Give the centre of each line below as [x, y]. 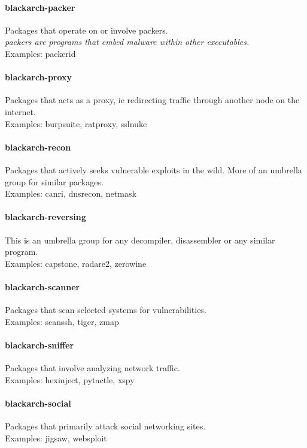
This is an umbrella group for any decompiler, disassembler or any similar [140, 240]
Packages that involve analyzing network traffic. [92, 368]
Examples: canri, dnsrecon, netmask [71, 193]
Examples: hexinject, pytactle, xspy [70, 379]
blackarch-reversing [45, 217]
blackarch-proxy [39, 77]
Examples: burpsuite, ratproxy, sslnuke [76, 123]
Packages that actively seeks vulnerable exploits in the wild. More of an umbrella [153, 169]
